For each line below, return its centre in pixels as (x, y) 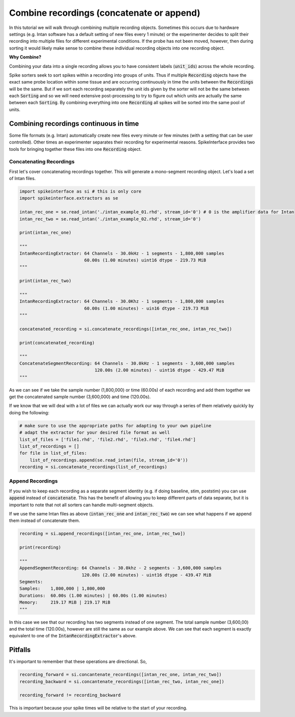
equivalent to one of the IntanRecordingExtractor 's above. (73, 636)
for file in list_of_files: (53, 453)
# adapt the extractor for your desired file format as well (95, 433)
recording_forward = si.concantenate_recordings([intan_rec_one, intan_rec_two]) (121, 675)
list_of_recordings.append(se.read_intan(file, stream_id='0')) (109, 460)
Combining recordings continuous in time (74, 124)
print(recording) (40, 547)
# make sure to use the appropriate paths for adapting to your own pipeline (115, 426)
